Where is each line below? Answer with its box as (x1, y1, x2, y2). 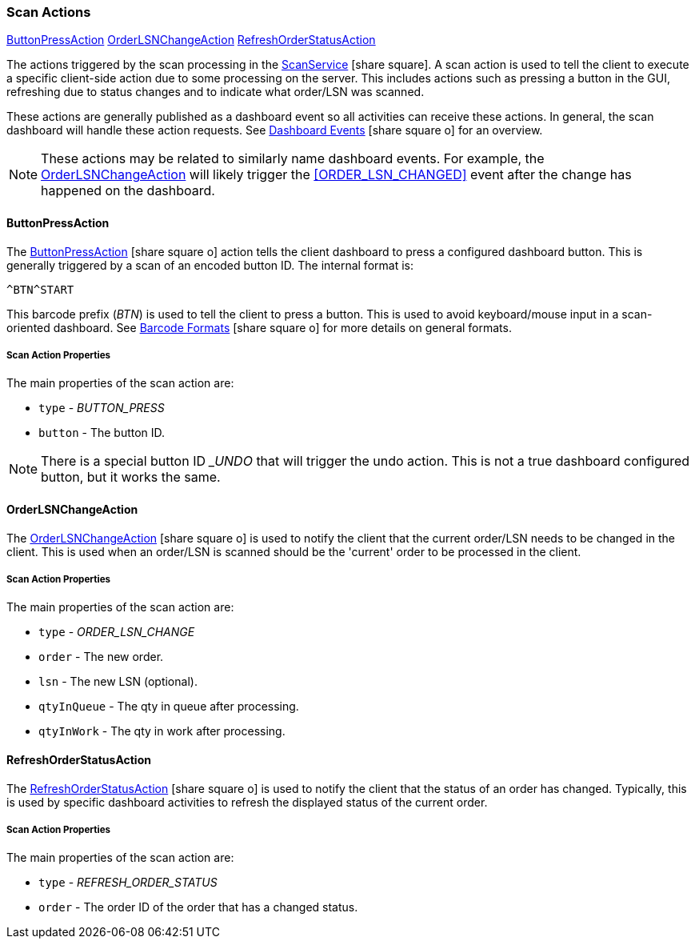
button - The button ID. (38, 426, 166, 440)
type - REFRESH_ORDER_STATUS (38, 875, 218, 890)
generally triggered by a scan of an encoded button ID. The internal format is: (6, 258, 413, 272)
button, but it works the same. (41, 469, 221, 486)
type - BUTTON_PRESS (38, 401, 165, 415)
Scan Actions (6, 4, 91, 20)
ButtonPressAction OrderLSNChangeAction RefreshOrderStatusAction (6, 33, 376, 47)
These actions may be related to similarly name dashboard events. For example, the (41, 150, 545, 167)
